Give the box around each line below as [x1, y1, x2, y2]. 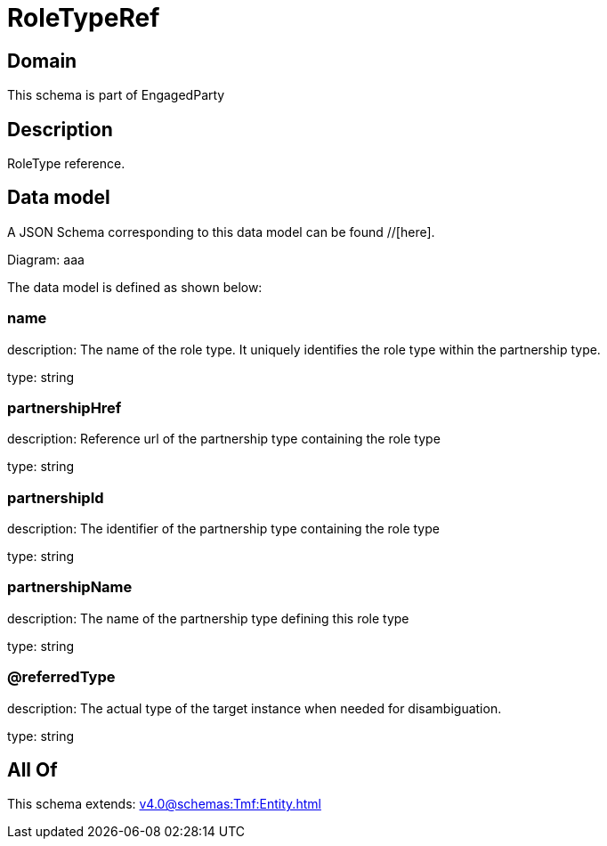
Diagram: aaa [7, 251, 85, 267]
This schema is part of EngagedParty [7, 87, 225, 103]
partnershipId [7, 488, 104, 507]
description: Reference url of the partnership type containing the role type [7, 431, 441, 447]
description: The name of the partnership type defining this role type [7, 610, 409, 626]
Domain [7, 49, 77, 72]
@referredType [7, 668, 116, 687]
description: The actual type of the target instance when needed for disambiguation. [7, 700, 502, 716]
